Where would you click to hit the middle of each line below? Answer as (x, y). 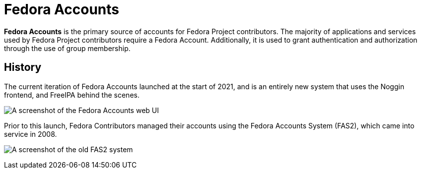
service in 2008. (31, 134)
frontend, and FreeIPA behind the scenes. (72, 95)
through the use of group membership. (67, 48)
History (23, 67)
